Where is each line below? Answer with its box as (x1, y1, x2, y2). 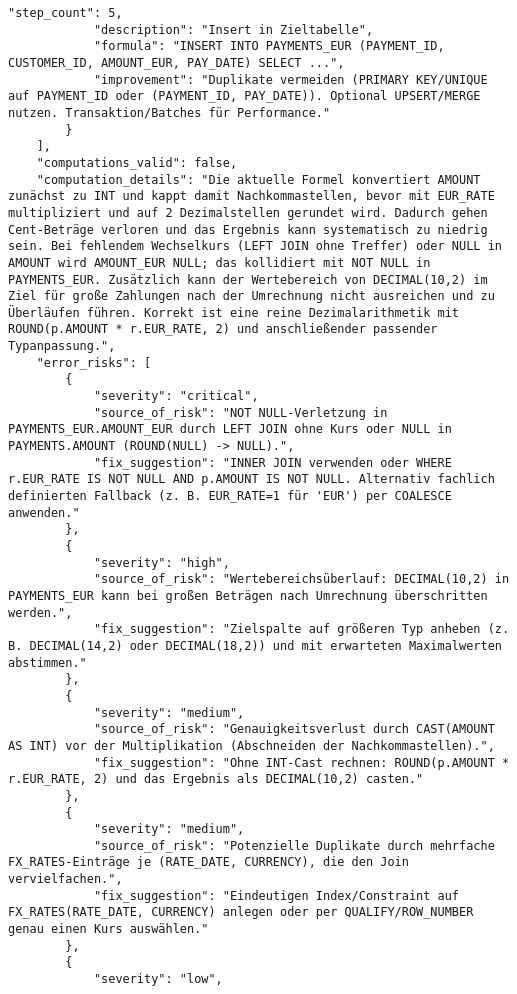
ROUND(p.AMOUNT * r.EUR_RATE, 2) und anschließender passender (8, 322, 438, 337)
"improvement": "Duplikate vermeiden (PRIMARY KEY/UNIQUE (93, 72, 488, 87)
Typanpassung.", (8, 339, 116, 354)
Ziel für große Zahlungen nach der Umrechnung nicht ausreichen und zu (8, 289, 495, 304)
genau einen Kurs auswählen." (8, 922, 209, 937)
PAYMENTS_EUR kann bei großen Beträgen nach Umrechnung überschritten (8, 588, 488, 603)
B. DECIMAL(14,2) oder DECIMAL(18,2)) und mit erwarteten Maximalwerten (8, 638, 502, 653)
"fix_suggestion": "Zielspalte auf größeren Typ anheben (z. (93, 622, 510, 637)
